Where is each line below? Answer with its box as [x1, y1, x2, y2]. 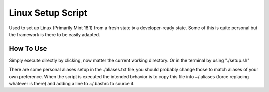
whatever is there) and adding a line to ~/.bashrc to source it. [9, 81, 134, 87]
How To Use [9, 45, 47, 53]
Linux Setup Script [9, 7, 87, 18]
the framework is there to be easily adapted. [9, 31, 100, 37]
